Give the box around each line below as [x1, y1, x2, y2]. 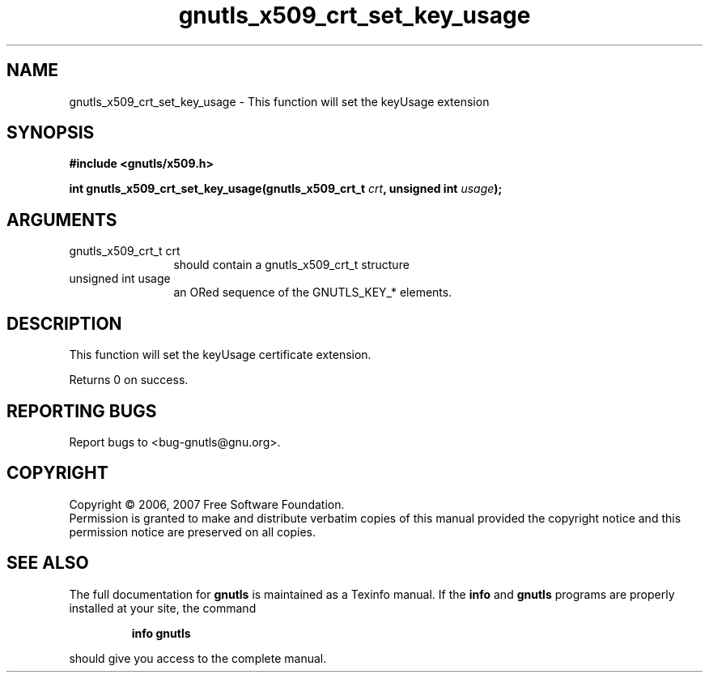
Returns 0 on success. [69, 373, 189, 387]
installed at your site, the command [69, 600, 257, 615]
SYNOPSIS [6, 122, 95, 143]
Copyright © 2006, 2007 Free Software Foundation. [69, 497, 345, 511]
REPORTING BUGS [6, 400, 157, 421]
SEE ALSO [6, 553, 89, 574]
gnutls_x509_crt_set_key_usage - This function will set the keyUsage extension [69, 94, 490, 109]
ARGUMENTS [6, 209, 117, 230]
